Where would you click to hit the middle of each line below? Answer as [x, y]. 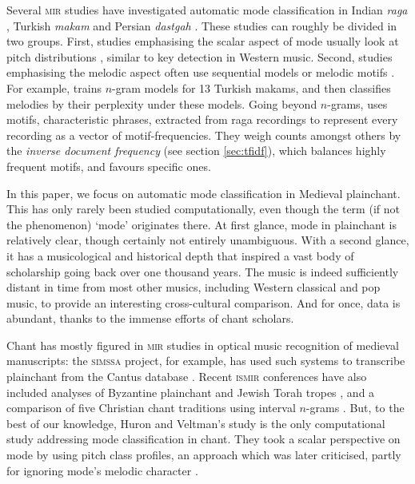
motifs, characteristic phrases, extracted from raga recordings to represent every [202, 119]
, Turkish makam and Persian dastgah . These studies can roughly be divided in [202, 25]
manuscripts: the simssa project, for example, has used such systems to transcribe [206, 361]
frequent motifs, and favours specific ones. [109, 166]
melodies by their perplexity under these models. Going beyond [162, 103]
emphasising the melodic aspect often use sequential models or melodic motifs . [201, 72]
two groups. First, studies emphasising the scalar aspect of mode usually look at [203, 41]
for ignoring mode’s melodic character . [102, 470]
